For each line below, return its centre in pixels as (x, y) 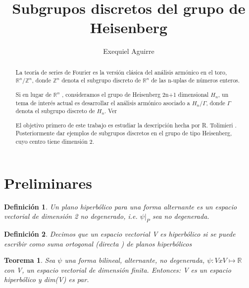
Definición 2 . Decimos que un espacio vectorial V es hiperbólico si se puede (120, 234)
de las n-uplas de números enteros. (196, 80)
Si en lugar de (33, 94)
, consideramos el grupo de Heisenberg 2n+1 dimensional (135, 94)
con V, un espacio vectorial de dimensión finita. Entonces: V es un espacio (118, 269)
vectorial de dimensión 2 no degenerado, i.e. (71, 216)
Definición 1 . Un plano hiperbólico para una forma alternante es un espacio (121, 206)
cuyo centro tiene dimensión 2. (55, 142)
